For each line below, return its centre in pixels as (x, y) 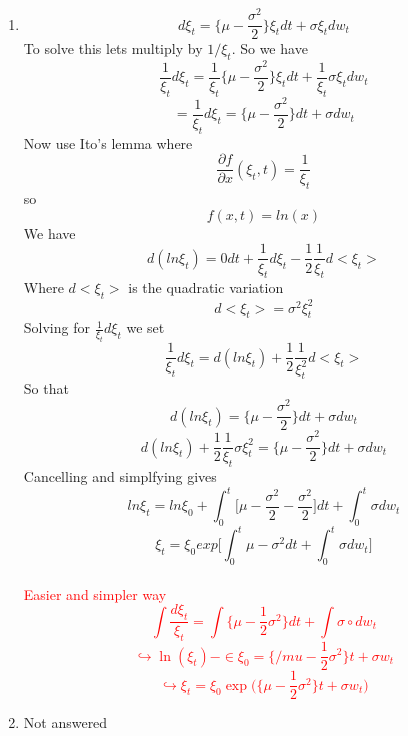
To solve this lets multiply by (113, 48)
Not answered (65, 722)
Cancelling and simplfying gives (120, 476)
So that (46, 388)
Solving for (56, 327)
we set (145, 327)
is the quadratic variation (206, 287)
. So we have (269, 48)
